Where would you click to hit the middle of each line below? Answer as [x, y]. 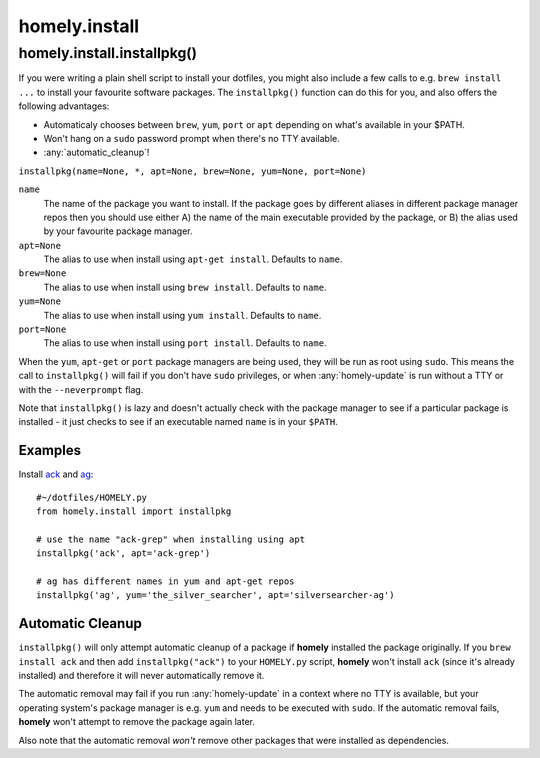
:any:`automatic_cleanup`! [96, 152]
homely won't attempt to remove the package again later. [136, 722]
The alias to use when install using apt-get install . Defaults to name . [193, 259]
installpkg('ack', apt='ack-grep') [123, 553]
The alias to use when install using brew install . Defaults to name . [185, 287]
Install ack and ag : [56, 474]
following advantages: [64, 106]
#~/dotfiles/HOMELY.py [92, 497]
